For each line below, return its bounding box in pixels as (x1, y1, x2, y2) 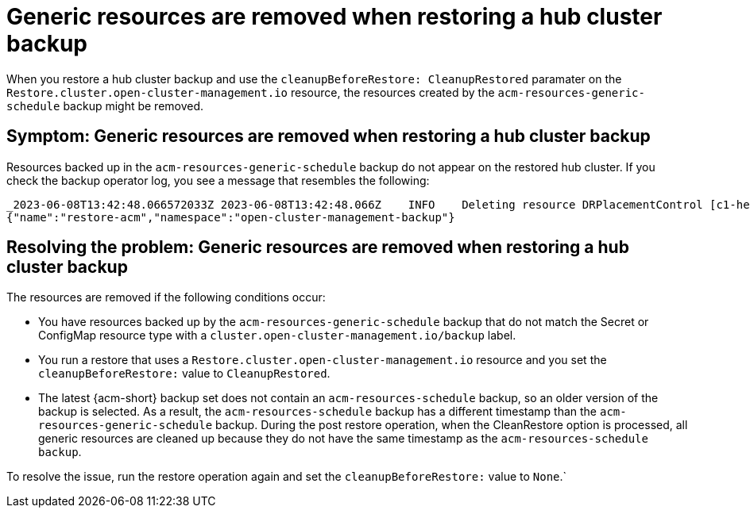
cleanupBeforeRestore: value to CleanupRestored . (38, 366, 331, 381)
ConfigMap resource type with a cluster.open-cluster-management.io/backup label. (38, 328, 516, 343)
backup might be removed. (63, 98, 204, 113)
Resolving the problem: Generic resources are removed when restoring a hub (6, 237, 629, 258)
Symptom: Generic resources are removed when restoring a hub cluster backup (6, 126, 651, 147)
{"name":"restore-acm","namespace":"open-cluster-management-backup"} (6, 210, 455, 224)
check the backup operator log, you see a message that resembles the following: (6, 173, 430, 187)
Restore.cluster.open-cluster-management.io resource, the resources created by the (6, 85, 495, 99)
